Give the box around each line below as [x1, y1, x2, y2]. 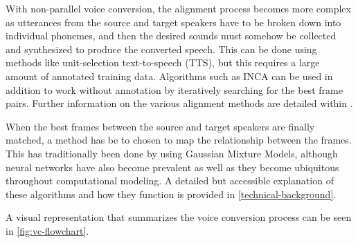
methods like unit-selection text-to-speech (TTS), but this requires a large [6, 55, 320, 70]
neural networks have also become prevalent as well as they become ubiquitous [6, 159, 339, 174]
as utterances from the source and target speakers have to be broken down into [6, 14, 341, 29]
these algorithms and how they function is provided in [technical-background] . [6, 186, 337, 201]
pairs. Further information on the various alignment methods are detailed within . [6, 96, 353, 110]
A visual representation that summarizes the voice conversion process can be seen [6, 210, 352, 224]
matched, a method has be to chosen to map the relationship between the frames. [6, 133, 352, 147]
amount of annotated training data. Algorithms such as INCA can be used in [6, 68, 333, 83]
